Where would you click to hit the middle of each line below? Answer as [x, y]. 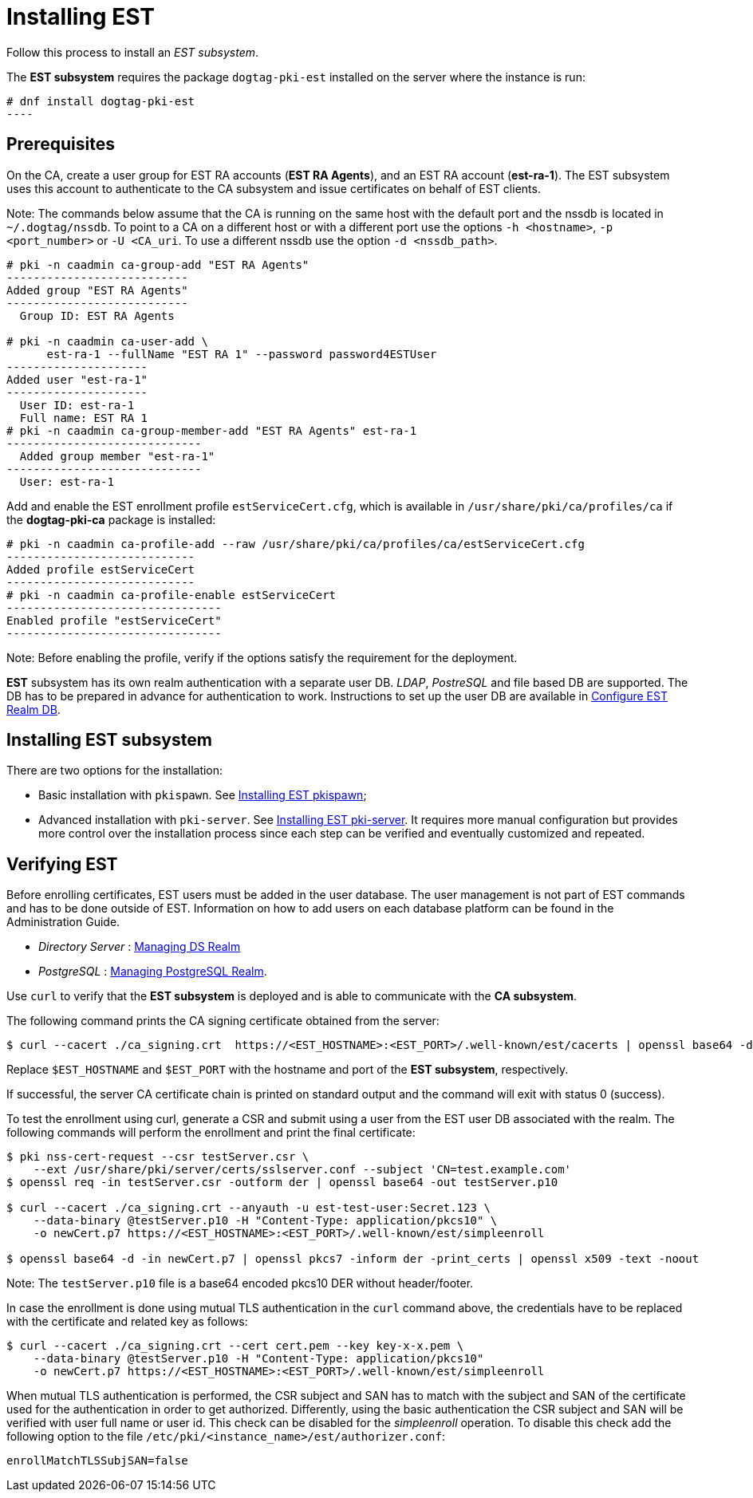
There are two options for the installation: [115, 771]
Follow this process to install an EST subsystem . [133, 52]
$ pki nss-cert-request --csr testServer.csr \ [158, 1157]
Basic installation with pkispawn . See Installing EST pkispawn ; [203, 795]
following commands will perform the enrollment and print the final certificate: [211, 1133]
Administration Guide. [63, 922]
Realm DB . [34, 709]
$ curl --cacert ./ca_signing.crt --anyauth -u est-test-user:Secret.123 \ [248, 1208]
